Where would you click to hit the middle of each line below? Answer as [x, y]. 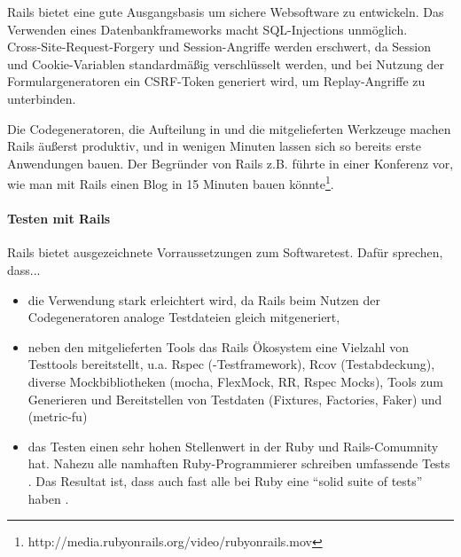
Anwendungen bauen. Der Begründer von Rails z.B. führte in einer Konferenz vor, [230, 163]
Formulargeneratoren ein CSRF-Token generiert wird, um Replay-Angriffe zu [216, 81]
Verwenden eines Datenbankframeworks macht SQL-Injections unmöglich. [207, 29]
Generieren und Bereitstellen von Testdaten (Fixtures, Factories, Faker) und [235, 399]
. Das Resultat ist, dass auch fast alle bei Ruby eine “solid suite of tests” [225, 480]
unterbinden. [42, 98]
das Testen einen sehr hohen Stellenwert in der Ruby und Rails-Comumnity [233, 446]
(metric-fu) [58, 416]
